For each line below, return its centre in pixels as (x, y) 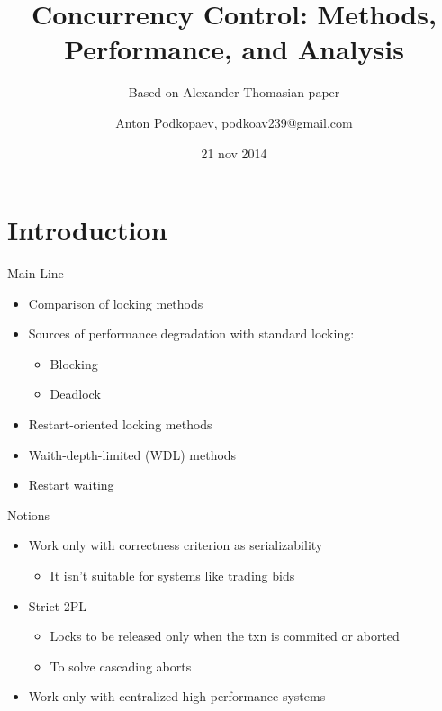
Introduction (87, 230)
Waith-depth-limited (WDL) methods (132, 454)
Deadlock (75, 394)
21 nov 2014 (234, 153)
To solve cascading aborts (121, 666)
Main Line (36, 273)
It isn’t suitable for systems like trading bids (172, 575)
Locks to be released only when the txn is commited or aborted (225, 636)
